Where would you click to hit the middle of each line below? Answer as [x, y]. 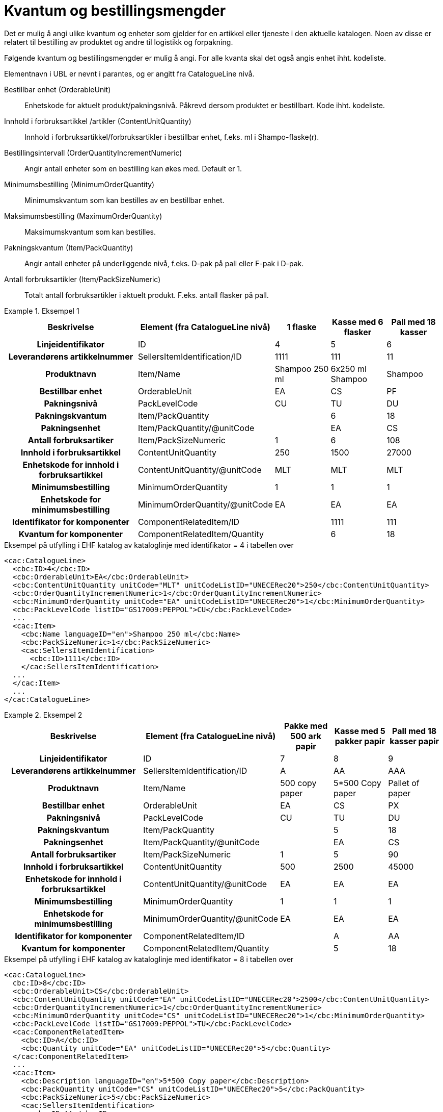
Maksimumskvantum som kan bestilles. [90, 232]
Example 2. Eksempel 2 [43, 715]
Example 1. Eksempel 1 [42, 311]
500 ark [306, 736]
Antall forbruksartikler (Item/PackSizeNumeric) [82, 279]
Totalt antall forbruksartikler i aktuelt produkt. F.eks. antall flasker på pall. [147, 295]
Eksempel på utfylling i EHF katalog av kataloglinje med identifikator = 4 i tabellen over [149, 545]
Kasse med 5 [360, 731]
